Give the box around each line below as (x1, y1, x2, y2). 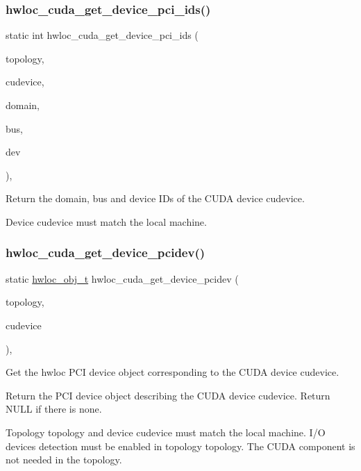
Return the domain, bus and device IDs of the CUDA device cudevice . (6, 191, 305, 206)
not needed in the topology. (6, 452, 122, 467)
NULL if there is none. (6, 402, 102, 416)
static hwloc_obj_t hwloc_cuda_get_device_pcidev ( (6, 271, 239, 286)
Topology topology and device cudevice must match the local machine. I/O (6, 424, 326, 439)
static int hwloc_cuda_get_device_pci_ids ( (6, 28, 199, 42)
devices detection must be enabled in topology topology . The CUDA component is (6, 438, 355, 453)
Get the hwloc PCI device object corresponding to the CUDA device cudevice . (6, 365, 339, 379)
